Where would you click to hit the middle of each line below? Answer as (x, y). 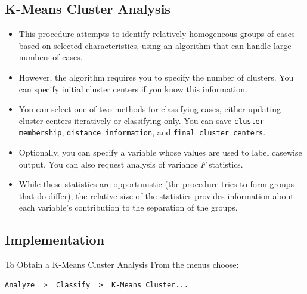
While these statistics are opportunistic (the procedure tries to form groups (156, 184)
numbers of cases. (51, 57)
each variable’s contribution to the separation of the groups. (128, 207)
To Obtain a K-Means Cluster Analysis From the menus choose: (122, 264)
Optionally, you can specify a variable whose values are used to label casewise (160, 152)
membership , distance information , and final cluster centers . (142, 132)
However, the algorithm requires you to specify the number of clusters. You (156, 77)
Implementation (55, 239)
